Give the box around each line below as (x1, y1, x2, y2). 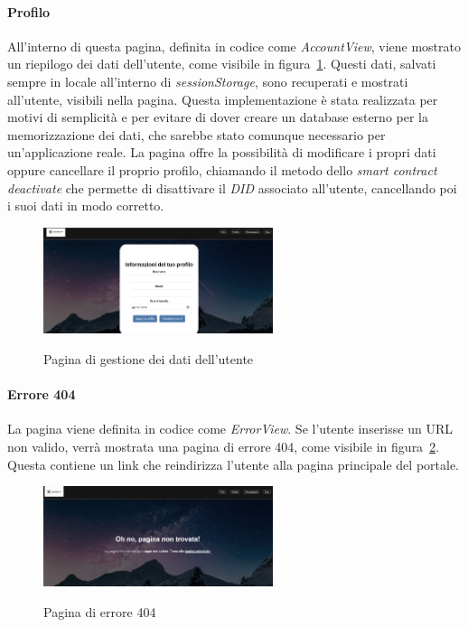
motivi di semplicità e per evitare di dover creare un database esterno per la (7, 108, 428, 126)
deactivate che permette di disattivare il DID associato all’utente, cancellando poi (7, 178, 457, 197)
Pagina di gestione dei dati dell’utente (43, 349, 254, 368)
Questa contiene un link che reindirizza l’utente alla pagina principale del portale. (7, 454, 459, 473)
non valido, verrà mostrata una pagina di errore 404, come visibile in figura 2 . (7, 436, 440, 455)
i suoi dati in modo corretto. (7, 196, 164, 215)
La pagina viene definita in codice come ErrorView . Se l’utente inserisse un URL (7, 419, 453, 438)
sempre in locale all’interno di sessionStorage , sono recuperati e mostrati (7, 71, 408, 90)
